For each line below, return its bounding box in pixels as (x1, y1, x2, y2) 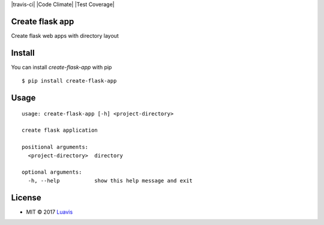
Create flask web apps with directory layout (11, 32, 119, 39)
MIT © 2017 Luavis (26, 208, 73, 215)
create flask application (22, 127, 98, 134)
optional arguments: (22, 169, 82, 176)
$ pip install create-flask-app (22, 78, 117, 84)
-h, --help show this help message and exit (28, 177, 193, 184)
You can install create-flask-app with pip (11, 63, 112, 71)
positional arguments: (22, 144, 89, 151)
